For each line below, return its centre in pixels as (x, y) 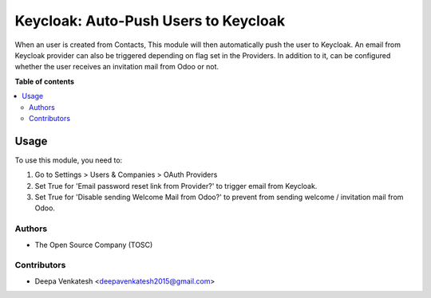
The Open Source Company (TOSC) (94, 245)
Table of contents (45, 81)
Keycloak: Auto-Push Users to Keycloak (150, 21)
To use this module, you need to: (69, 160)
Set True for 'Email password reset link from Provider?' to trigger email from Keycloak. (176, 186)
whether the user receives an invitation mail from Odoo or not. (117, 67)
